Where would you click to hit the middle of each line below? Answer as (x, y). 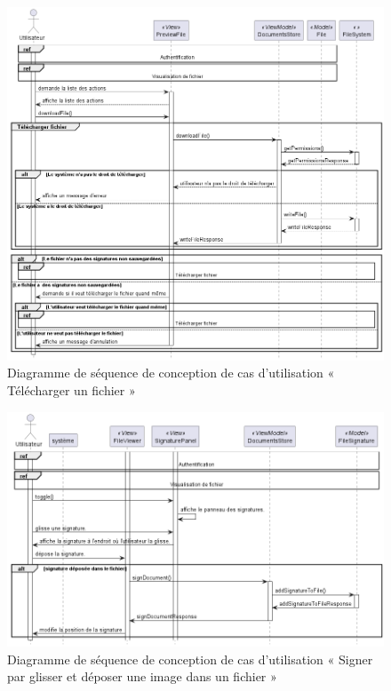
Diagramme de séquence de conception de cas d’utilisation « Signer (190, 659)
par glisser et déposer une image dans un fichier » (142, 676)
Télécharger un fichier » (72, 389)
